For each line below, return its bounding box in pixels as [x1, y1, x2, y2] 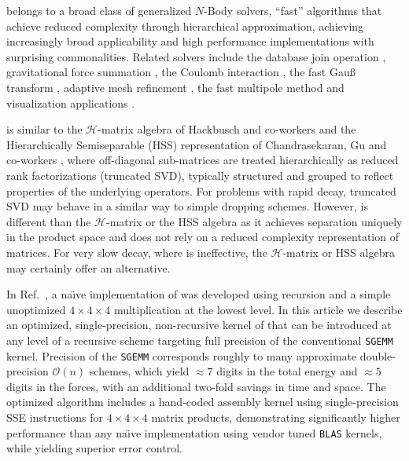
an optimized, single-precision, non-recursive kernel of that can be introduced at [6, 316, 392, 333]
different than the [6, 213, 91, 229]
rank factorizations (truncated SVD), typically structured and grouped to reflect [6, 166, 394, 183]
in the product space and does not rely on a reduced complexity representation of [6, 229, 399, 245]
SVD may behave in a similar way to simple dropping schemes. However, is [6, 198, 368, 214]
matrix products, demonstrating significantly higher [151, 408, 400, 425]
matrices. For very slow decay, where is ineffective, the [6, 243, 267, 260]
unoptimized [6, 301, 66, 317]
